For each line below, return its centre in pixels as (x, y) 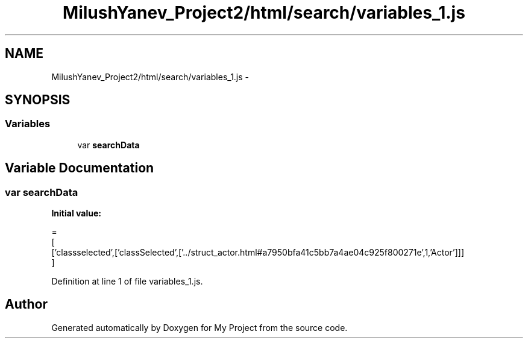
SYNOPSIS (38, 100)
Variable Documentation (80, 168)
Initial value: (76, 213)
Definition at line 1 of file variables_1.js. (127, 282)
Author (26, 304)
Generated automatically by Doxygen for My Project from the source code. (200, 327)
